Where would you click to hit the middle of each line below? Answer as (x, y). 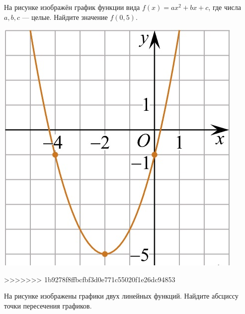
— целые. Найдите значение (65, 17)
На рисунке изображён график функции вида (72, 7)
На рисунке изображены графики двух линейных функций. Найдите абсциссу (121, 296)
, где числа (225, 7)
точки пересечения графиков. (48, 305)
